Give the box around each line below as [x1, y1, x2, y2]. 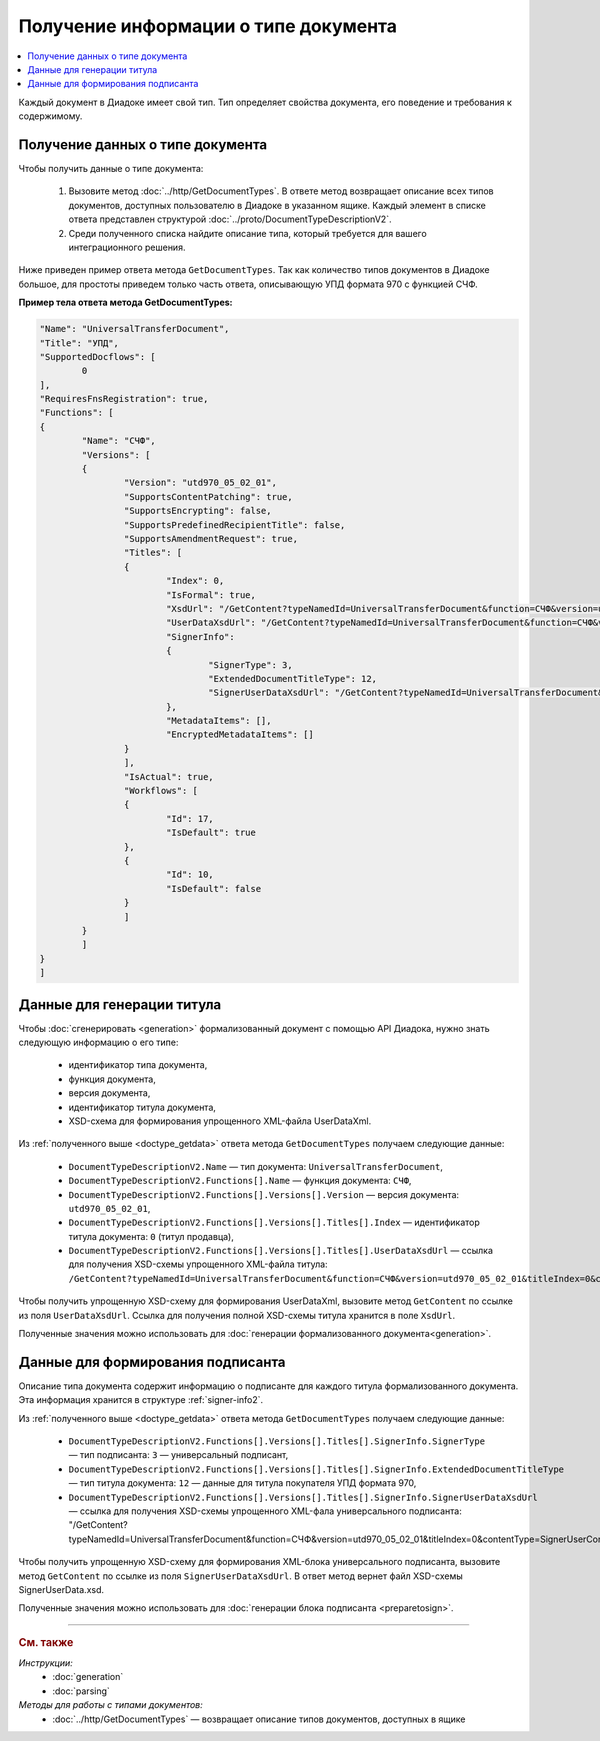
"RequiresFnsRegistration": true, [39, 393, 209, 405]
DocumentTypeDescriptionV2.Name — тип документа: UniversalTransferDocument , [68, 1160, 444, 1172]
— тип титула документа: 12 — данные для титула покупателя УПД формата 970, [68, 1477, 417, 1489]
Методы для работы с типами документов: [18, 1699, 204, 1711]
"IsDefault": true [165, 827, 257, 839]
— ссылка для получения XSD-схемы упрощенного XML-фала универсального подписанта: [68, 1505, 462, 1517]
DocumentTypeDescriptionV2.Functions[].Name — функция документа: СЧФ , [68, 1175, 412, 1187]
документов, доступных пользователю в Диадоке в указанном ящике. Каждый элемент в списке [68, 199, 487, 211]
